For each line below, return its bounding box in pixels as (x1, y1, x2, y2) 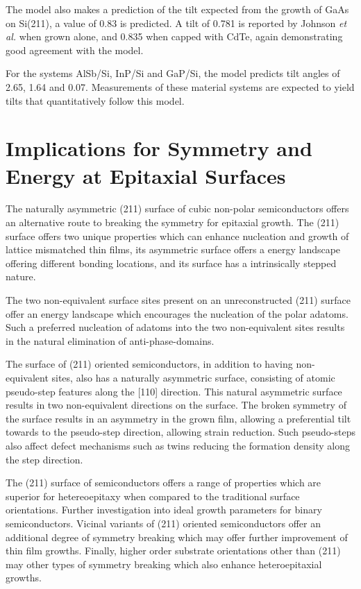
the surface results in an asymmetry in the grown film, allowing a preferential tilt (6, 411, 351, 425)
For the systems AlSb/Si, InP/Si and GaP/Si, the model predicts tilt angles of (6, 66, 340, 80)
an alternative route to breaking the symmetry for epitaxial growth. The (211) (6, 215, 339, 230)
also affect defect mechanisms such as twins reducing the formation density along (6, 438, 351, 452)
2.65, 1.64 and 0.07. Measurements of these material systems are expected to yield (6, 79, 355, 94)
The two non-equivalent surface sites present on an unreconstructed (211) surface (6, 293, 351, 307)
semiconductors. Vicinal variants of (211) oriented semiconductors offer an (6, 515, 321, 530)
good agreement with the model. (6, 42, 144, 57)
